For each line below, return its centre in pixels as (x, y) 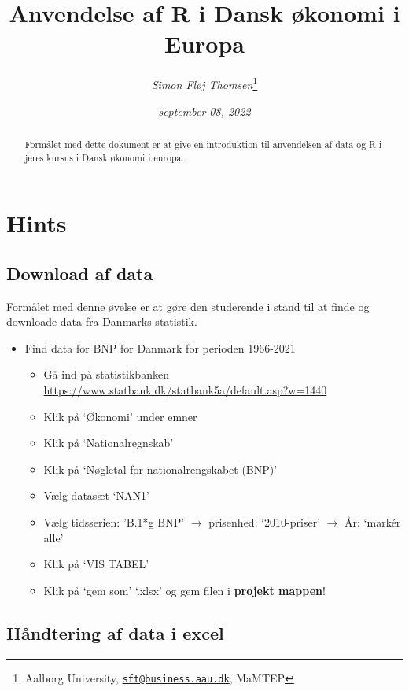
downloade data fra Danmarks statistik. (102, 321)
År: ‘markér (373, 522)
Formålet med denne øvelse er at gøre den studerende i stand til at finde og (188, 306)
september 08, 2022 (204, 111)
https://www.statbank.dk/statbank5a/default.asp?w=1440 (185, 390)
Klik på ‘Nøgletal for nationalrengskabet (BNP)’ (160, 469)
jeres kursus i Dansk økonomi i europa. (104, 157)
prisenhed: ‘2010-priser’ (265, 522)
